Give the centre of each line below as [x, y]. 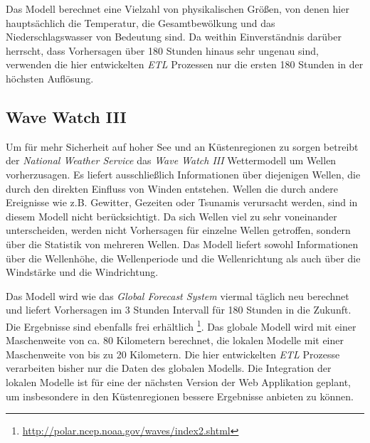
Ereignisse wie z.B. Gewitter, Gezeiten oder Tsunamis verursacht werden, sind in [182, 202]
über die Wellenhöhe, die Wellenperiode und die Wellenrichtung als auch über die [183, 258]
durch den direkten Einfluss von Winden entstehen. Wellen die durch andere [172, 188]
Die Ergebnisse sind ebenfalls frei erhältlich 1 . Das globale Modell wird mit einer [181, 325]
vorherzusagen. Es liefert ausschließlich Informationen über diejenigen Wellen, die [183, 174]
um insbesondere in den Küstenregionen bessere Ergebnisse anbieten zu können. [180, 396]
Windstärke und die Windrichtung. [82, 272]
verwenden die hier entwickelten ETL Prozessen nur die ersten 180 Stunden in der [185, 64]
